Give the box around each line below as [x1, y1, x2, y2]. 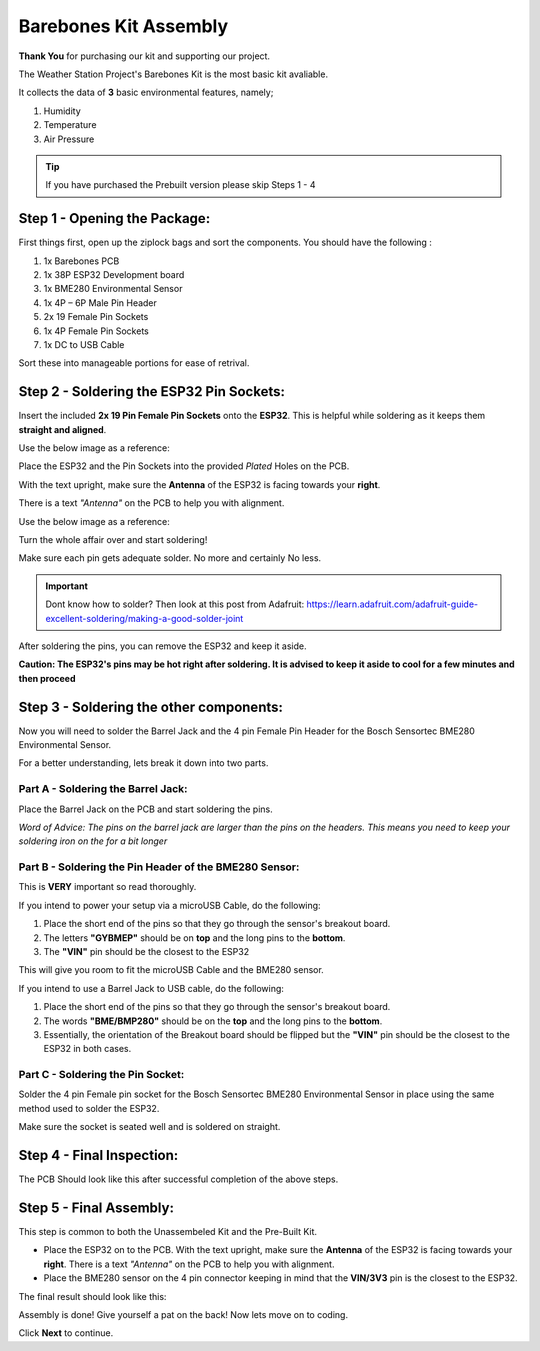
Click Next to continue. [18, 1327, 114, 1339]
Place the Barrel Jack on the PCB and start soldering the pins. [18, 803, 274, 815]
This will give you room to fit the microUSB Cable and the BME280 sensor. [18, 964, 324, 976]
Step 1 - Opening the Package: [18, 210, 211, 227]
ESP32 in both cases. [43, 1043, 132, 1055]
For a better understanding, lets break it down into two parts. [18, 757, 269, 769]
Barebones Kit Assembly [18, 15, 229, 37]
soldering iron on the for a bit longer [18, 835, 168, 847]
